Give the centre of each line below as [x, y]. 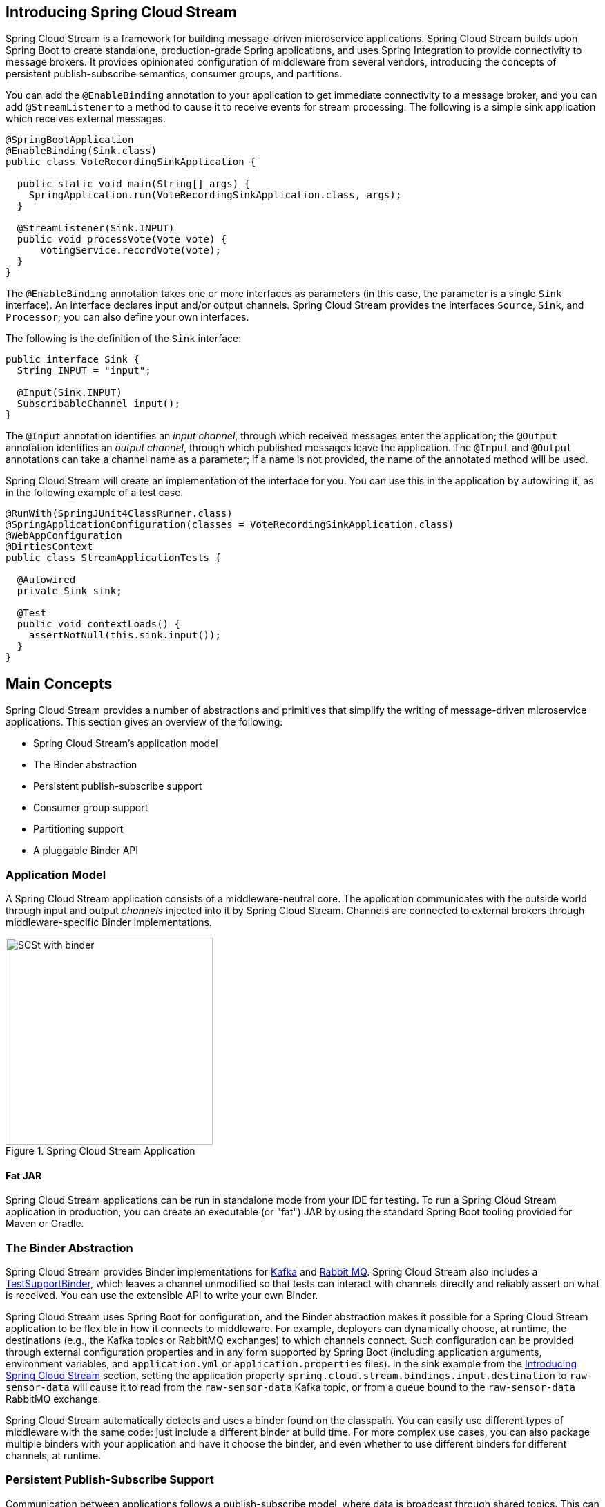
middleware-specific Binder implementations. [109, 922]
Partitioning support [78, 829]
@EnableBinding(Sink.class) [81, 151]
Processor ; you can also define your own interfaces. [127, 317]
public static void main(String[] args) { [134, 184]
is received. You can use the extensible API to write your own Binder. [162, 1295]
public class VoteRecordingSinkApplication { [131, 162]
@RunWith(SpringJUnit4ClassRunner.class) [119, 514]
